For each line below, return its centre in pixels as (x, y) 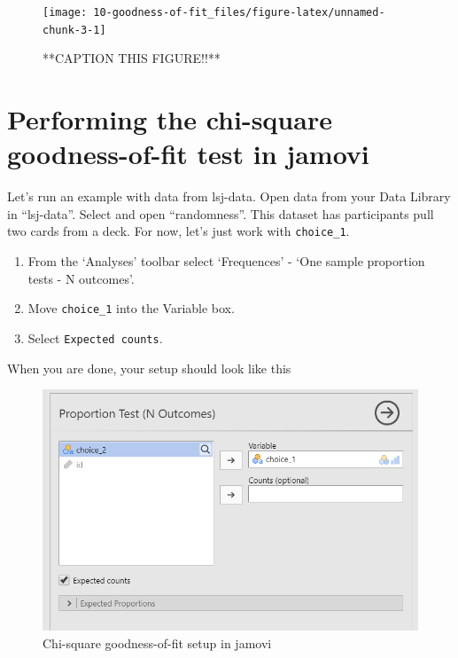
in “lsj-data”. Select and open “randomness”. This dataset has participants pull (221, 213)
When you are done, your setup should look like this (149, 368)
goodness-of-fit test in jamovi (188, 154)
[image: (65, 12)
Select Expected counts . (95, 337)
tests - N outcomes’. (81, 278)
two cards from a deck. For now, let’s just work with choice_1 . (179, 231)
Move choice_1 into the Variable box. (131, 308)
